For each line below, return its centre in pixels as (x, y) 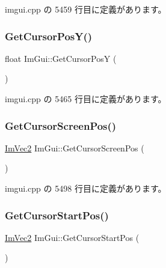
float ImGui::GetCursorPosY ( (61, 58)
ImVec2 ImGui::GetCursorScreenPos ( (75, 148)
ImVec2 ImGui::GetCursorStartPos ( (72, 237)
